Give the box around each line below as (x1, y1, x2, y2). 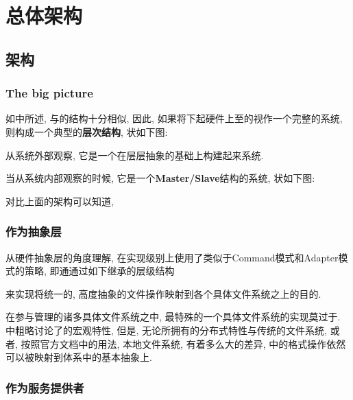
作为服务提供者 (5, 379, 84, 396)
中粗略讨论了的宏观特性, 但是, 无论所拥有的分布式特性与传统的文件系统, (5, 322, 327, 337)
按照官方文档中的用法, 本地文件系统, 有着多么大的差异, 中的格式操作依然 (21, 336, 346, 351)
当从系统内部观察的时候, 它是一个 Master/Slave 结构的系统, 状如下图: (5, 171, 315, 185)
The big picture (5, 84, 93, 102)
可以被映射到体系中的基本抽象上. (5, 350, 152, 364)
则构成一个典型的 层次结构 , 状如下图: (5, 124, 168, 139)
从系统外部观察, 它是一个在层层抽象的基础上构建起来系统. (5, 148, 264, 162)
